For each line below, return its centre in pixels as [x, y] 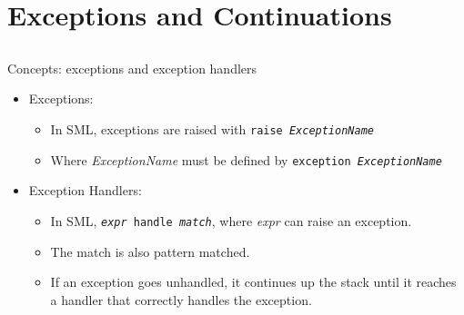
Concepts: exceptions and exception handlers [132, 68]
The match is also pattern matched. [150, 251]
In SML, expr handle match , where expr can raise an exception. [231, 220]
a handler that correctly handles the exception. [181, 299]
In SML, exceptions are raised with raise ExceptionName [212, 128]
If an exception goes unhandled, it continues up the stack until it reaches [253, 282]
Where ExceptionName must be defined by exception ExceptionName [246, 159]
